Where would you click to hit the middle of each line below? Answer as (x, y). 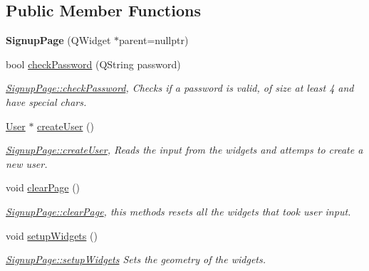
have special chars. (46, 101)
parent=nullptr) (154, 40)
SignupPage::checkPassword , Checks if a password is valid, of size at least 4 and (180, 88)
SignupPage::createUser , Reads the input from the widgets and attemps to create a (184, 150)
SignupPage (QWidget (58, 40)
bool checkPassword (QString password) (93, 64)
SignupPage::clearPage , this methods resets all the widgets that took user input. (178, 211)
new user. (27, 163)
